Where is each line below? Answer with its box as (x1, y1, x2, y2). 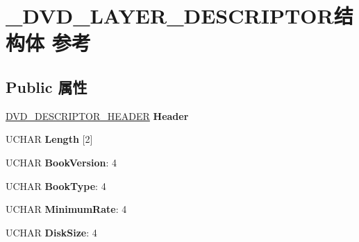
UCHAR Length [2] (6, 132, 93, 146)
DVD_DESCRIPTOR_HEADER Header (6, 108, 189, 123)
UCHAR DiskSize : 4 (6, 225, 97, 239)
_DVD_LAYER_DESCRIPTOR (6, 1, 334, 30)
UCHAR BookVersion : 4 (6, 155, 117, 169)
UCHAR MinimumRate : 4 (6, 202, 127, 216)
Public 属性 (6, 76, 87, 97)
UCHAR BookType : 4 (6, 178, 106, 193)
